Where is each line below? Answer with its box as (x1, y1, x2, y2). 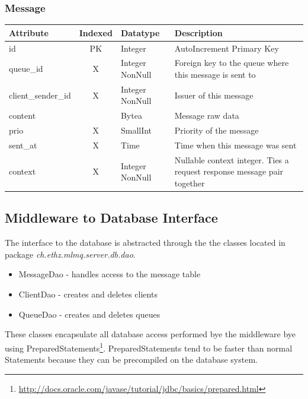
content (9, 109, 36, 122)
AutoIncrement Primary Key (174, 42, 279, 54)
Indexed (79, 26, 113, 39)
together (174, 177, 205, 189)
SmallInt (120, 124, 152, 137)
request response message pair (174, 165, 284, 178)
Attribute (9, 26, 49, 39)
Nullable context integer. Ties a (174, 153, 289, 166)
